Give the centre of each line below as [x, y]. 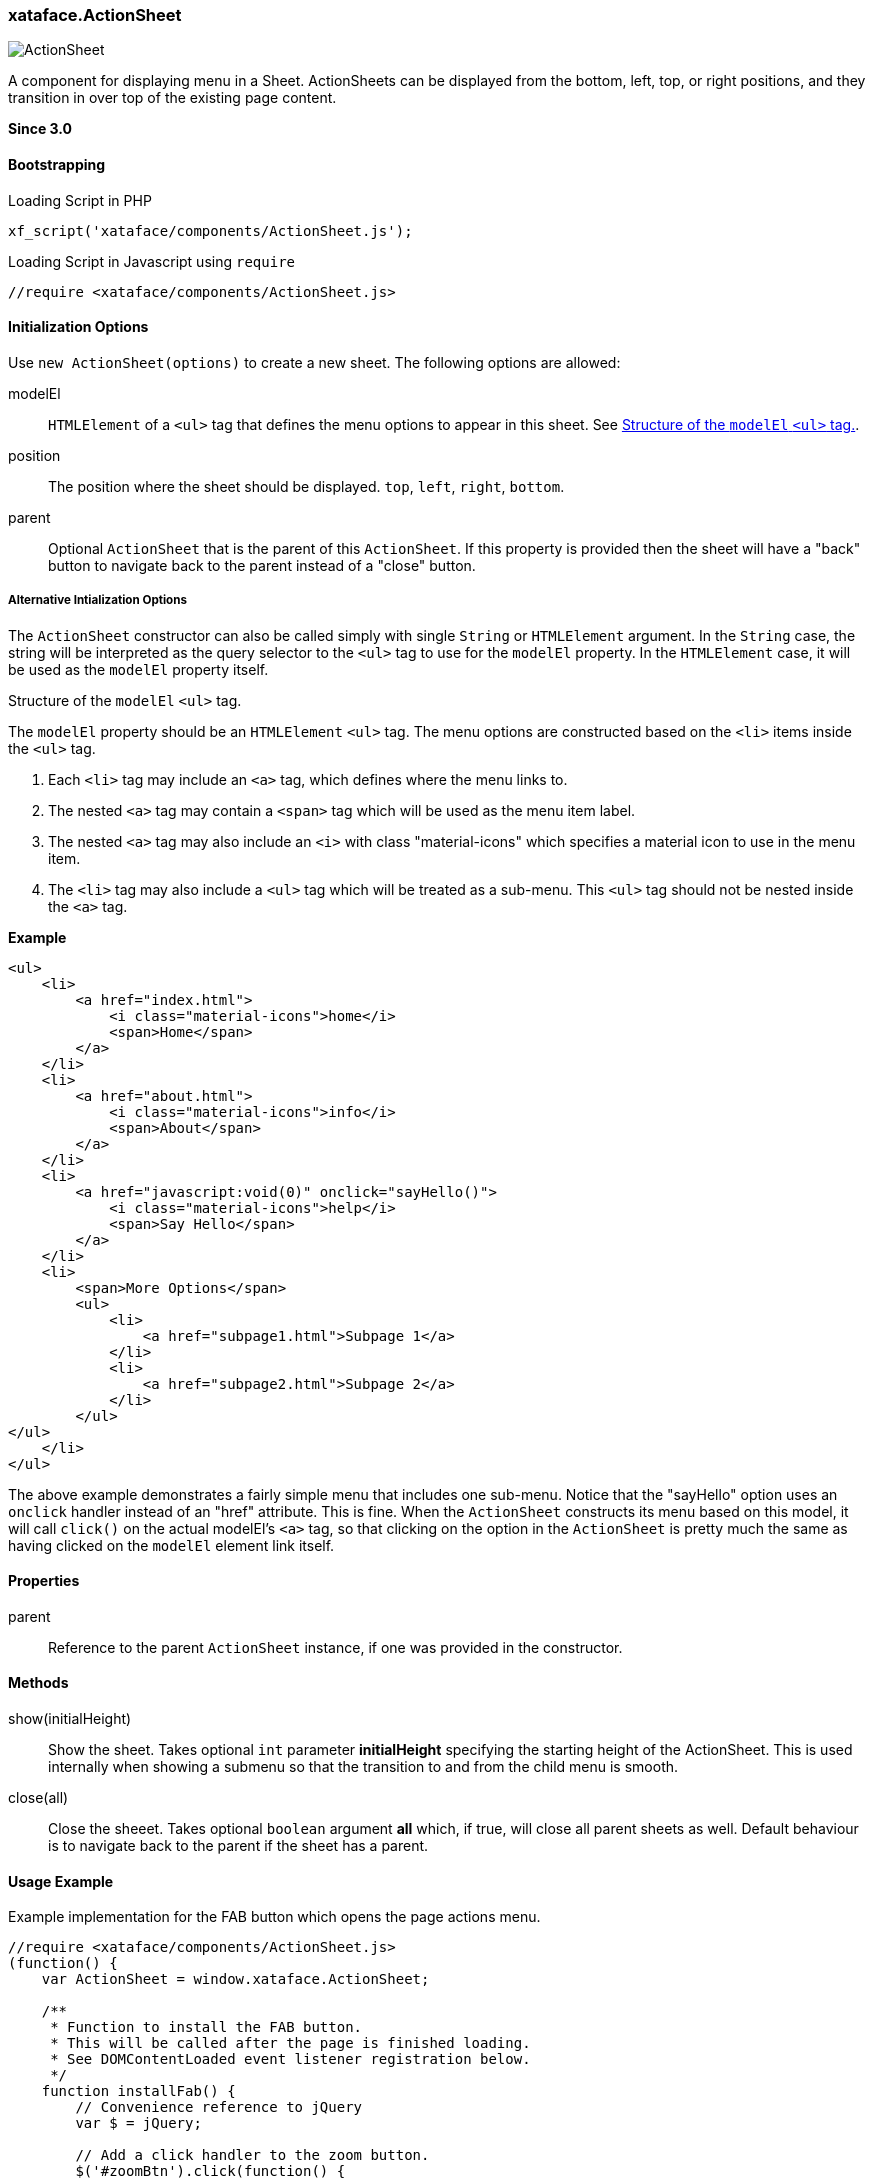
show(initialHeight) [70, 1719]
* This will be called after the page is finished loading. [290, 2043]
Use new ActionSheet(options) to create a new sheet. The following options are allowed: [314, 362]
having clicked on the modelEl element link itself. [171, 1545]
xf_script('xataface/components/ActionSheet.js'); [210, 230]
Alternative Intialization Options [97, 600]
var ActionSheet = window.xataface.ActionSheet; [235, 1979]
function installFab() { [138, 2091]
